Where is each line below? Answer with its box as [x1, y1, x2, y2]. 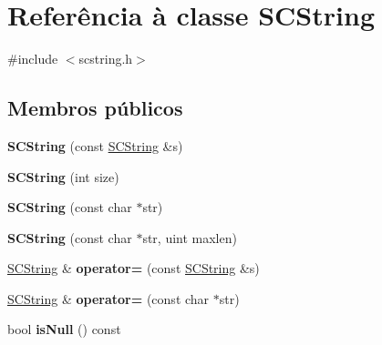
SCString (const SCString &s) [7, 136, 183, 155]
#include [7, 49, 58, 68]
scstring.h [78, 49, 133, 68]
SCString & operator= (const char [7, 289, 210, 308]
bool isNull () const [7, 320, 121, 339]
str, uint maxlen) [142, 228, 237, 247]
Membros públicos [7, 94, 183, 122]
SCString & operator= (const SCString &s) [7, 259, 260, 278]
